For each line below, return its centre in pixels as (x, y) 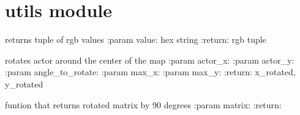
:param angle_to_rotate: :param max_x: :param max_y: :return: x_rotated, (150, 72)
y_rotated (24, 83)
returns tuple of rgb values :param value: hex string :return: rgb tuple (136, 39)
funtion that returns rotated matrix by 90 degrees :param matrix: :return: (143, 104)
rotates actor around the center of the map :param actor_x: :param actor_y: (150, 60)
